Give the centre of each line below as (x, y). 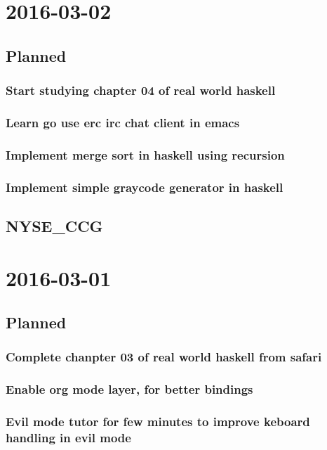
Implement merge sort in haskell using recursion (145, 154)
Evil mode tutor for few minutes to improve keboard (158, 422)
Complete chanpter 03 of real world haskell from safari (164, 357)
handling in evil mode (68, 437)
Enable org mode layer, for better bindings (129, 389)
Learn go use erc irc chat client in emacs (123, 122)
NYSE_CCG (54, 225)
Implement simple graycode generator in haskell (145, 187)
